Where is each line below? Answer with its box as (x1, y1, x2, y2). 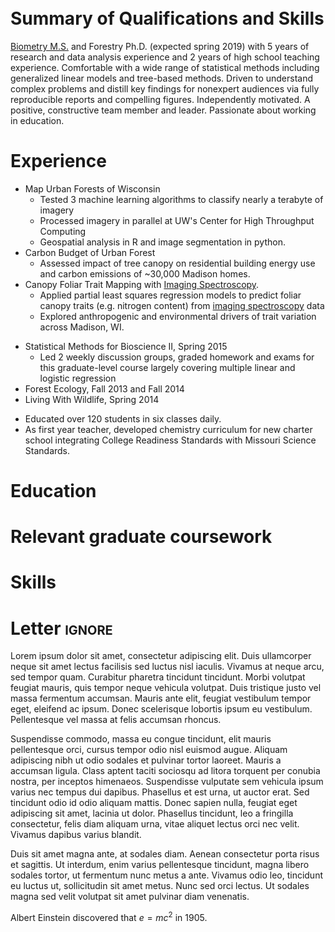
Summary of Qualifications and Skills (10, 7, 325, 30)
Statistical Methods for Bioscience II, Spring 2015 (24, 340, 228, 352)
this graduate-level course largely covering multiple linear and (39, 361, 296, 373)
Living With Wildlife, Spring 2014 (24, 393, 160, 405)
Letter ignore (10, 617, 113, 640)
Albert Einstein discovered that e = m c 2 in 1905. (10, 910, 208, 924)
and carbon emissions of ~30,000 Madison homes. (39, 267, 251, 280)
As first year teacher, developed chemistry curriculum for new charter (24, 423, 313, 435)
